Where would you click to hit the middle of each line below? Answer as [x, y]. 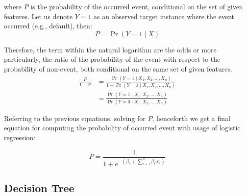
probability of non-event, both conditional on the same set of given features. [118, 68]
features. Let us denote [38, 16]
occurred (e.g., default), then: [48, 26]
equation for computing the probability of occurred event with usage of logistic [122, 128]
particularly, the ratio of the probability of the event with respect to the [112, 59]
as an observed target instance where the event [164, 16]
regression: [20, 137]
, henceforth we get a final [191, 118]
